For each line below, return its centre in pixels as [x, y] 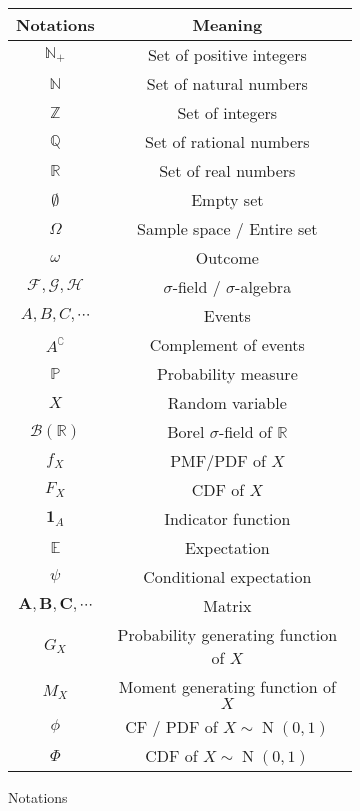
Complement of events [227, 344]
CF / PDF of [171, 726]
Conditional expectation [227, 576]
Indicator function [227, 518]
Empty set [227, 199]
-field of [245, 431]
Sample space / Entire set [227, 228]
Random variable [227, 402]
